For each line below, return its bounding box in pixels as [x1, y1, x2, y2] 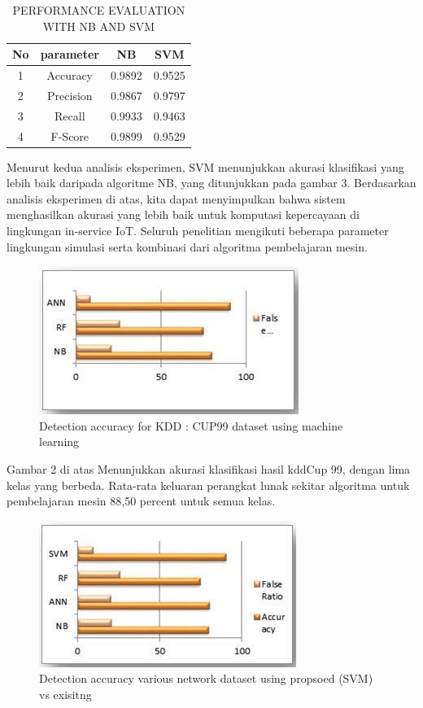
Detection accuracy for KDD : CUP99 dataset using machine [39, 417, 343, 434]
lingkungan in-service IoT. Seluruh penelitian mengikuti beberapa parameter [7, 222, 389, 239]
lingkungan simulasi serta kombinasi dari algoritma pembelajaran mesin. [7, 238, 368, 255]
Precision [47, 86, 93, 103]
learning [39, 433, 80, 450]
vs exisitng [39, 685, 92, 702]
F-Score [50, 127, 89, 144]
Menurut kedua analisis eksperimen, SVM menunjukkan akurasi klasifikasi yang [7, 158, 404, 175]
